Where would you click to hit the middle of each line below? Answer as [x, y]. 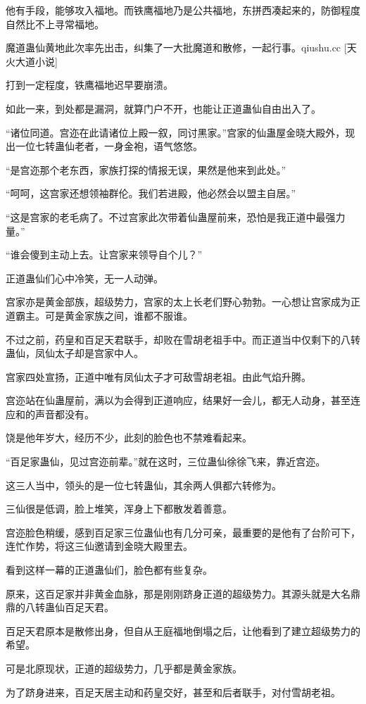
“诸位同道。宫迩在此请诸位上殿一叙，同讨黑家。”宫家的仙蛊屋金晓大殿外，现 [181, 132]
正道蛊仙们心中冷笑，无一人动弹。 [84, 278]
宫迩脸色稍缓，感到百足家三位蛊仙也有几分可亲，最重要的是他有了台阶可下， [183, 532]
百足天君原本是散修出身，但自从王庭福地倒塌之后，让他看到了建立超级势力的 [183, 630]
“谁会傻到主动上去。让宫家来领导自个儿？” [104, 254]
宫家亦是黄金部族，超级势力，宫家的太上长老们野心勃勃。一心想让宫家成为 [178, 302]
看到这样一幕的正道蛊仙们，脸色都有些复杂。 [109, 570]
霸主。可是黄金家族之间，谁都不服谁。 [104, 315]
